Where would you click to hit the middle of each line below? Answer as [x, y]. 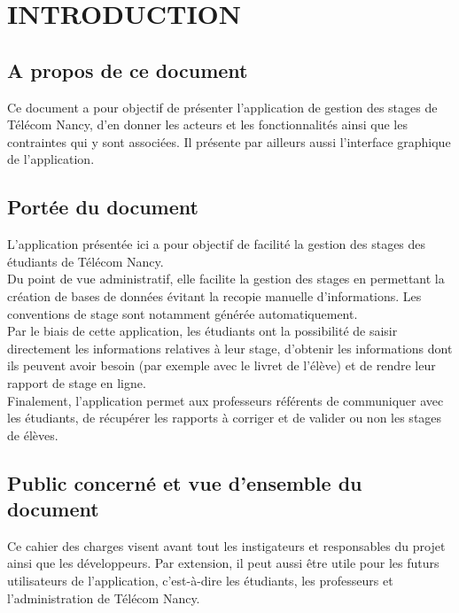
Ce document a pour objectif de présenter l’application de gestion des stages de [222, 107]
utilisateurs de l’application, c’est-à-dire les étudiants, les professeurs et [200, 581]
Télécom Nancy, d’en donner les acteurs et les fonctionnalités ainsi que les [207, 124]
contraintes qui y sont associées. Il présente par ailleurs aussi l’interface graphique [229, 141]
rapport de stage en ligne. [77, 382]
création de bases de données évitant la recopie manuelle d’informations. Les [214, 295]
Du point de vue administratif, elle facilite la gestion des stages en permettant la [226, 279]
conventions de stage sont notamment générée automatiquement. [183, 313]
